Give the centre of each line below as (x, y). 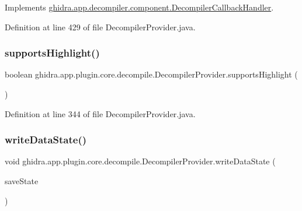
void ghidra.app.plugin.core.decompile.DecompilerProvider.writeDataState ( (140, 161)
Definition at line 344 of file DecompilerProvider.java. (100, 113)
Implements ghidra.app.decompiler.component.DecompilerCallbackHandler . (139, 7)
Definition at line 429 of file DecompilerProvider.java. (100, 27)
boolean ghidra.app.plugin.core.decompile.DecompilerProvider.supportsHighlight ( (151, 74)
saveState (22, 181)
